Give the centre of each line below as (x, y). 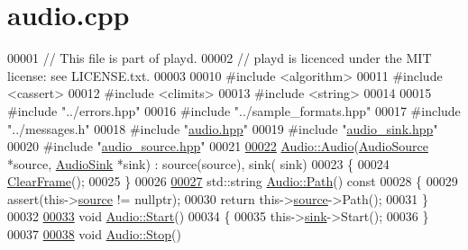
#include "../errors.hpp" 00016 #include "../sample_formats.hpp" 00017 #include (234, 110)
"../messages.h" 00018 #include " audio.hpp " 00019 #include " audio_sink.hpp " (223, 128)
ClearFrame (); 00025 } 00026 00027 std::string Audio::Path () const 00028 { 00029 (233, 181)
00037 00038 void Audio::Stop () (94, 234)
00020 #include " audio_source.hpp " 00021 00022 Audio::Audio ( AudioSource (218, 146)
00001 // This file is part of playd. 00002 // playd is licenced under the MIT (220, 58)
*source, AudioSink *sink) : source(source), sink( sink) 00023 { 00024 (198, 163)
